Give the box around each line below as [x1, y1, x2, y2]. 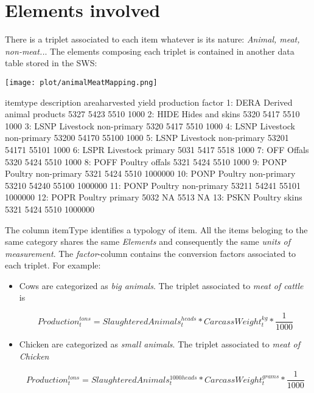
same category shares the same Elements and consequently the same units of [5, 235, 290, 248]
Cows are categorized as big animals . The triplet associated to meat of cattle [19, 279, 304, 292]
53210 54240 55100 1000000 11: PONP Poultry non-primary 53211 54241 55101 [5, 179, 301, 191]
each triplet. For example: [5, 259, 101, 272]
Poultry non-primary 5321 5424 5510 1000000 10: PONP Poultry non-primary [5, 167, 296, 180]
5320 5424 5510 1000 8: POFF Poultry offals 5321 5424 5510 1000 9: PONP [5, 155, 287, 168]
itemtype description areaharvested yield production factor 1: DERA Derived [5, 95, 293, 108]
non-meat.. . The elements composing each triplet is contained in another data [5, 44, 295, 57]
